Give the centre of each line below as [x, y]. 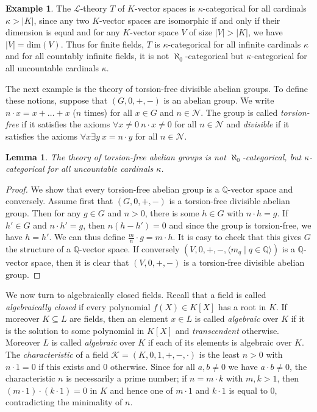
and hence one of [141, 390]
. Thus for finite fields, [102, 44]
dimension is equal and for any [63, 32]
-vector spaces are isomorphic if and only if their [190, 20]
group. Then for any [43, 212]
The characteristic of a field [57, 354]
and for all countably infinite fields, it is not [87, 56]
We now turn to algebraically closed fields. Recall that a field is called [136, 295]
